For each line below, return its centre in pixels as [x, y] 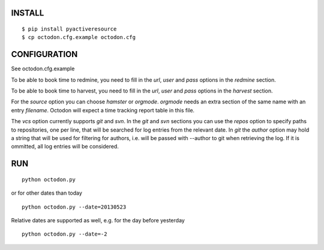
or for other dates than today [46, 193]
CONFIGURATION [44, 54]
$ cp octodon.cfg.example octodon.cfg [79, 37]
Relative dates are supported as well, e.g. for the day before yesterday [98, 221]
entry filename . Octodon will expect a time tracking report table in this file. [103, 110]
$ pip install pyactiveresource [69, 29]
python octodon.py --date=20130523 [74, 207]
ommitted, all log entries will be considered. [65, 147]
